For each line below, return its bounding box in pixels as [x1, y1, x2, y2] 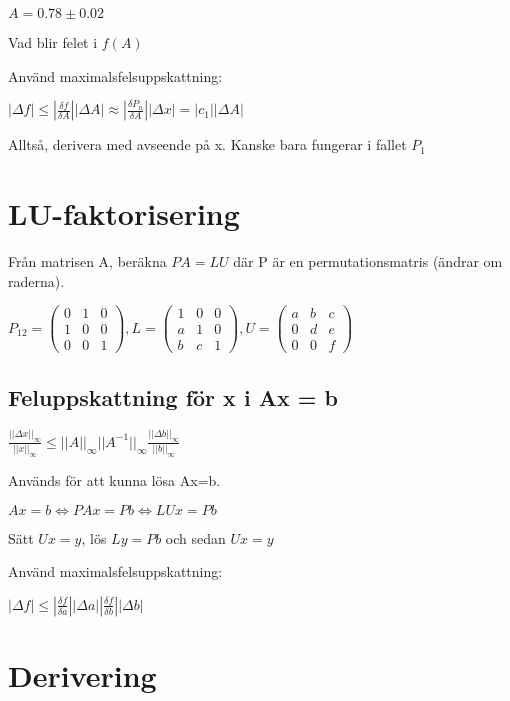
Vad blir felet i [8, 32, 98, 52]
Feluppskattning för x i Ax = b [8, 381, 338, 412]
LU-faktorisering [8, 192, 240, 233]
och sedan [165, 527, 226, 548]
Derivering [8, 654, 157, 695]
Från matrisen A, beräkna [8, 250, 167, 271]
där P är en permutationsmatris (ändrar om [233, 250, 503, 271]
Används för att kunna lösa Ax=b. [8, 469, 221, 490]
